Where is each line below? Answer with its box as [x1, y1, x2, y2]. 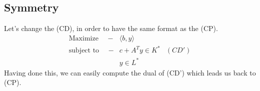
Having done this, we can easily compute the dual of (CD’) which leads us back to [4, 67, 256, 77]
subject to [68, 47, 99, 54]
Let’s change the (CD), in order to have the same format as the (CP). [4, 23, 218, 33]
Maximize [68, 34, 98, 42]
